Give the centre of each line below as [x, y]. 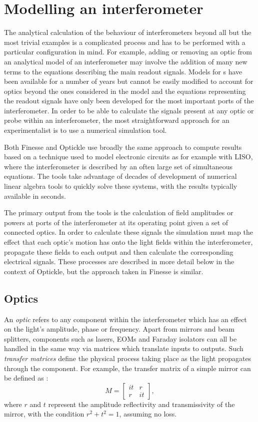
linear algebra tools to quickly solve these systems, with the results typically [121, 186]
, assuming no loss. [148, 414]
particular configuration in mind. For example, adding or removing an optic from [128, 52]
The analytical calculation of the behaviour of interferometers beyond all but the [128, 32]
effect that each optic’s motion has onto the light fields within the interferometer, [128, 242]
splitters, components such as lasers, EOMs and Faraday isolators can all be [120, 338]
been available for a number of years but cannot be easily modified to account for [129, 81]
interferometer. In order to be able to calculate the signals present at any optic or [129, 110]
